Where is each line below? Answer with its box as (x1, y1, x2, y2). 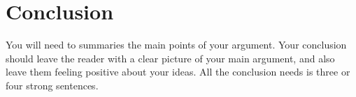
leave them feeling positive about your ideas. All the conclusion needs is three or (6, 64, 350, 79)
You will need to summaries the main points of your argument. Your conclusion (6, 37, 347, 52)
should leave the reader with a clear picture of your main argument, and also (6, 51, 335, 65)
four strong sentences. (6, 78, 99, 92)
